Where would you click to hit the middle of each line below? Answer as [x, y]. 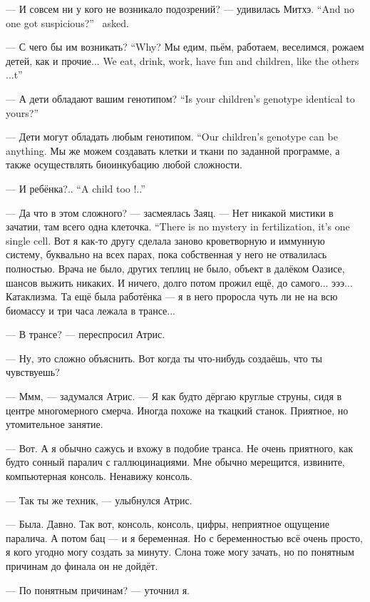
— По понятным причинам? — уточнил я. [98, 590]
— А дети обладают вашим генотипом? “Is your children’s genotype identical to [180, 98]
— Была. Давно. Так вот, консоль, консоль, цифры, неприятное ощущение [168, 524]
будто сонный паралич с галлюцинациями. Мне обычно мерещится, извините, [175, 462]
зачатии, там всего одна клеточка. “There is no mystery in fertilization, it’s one [178, 226]
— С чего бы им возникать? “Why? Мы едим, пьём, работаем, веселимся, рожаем [185, 47]
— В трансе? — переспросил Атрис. [86, 334]
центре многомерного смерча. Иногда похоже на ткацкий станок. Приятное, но [177, 410]
